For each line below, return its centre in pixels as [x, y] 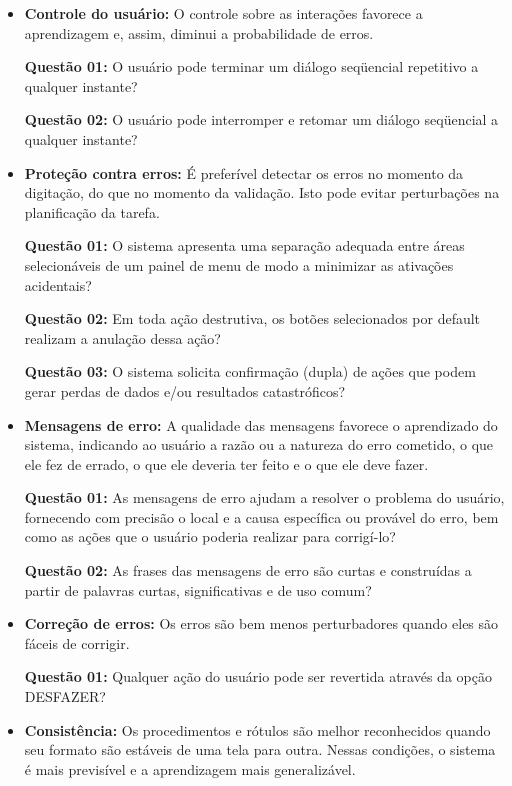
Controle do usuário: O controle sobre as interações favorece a [223, 13]
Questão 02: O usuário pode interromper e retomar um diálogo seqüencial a [261, 119]
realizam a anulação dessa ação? [122, 337]
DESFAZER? [65, 696]
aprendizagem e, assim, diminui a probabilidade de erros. [199, 32]
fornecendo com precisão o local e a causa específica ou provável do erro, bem [261, 516]
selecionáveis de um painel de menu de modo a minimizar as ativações [239, 264]
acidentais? [58, 284]
